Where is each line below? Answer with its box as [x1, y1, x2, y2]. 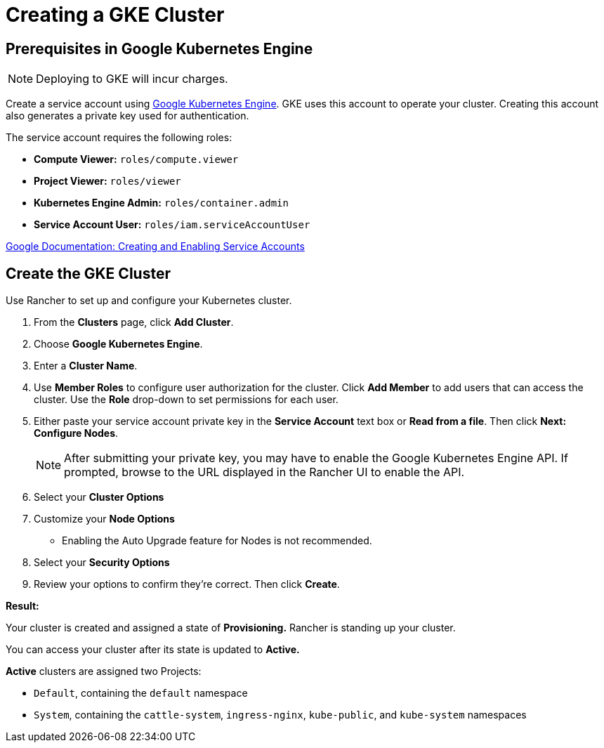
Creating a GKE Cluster [6, 3, 225, 27]
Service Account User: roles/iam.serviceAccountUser [34, 218, 310, 231]
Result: [6, 600, 39, 612]
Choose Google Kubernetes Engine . [34, 338, 203, 350]
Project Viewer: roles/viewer [34, 175, 181, 188]
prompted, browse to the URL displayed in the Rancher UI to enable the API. [64, 465, 465, 480]
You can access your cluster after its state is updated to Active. [6, 643, 300, 656]
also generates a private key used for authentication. [6, 110, 249, 122]
